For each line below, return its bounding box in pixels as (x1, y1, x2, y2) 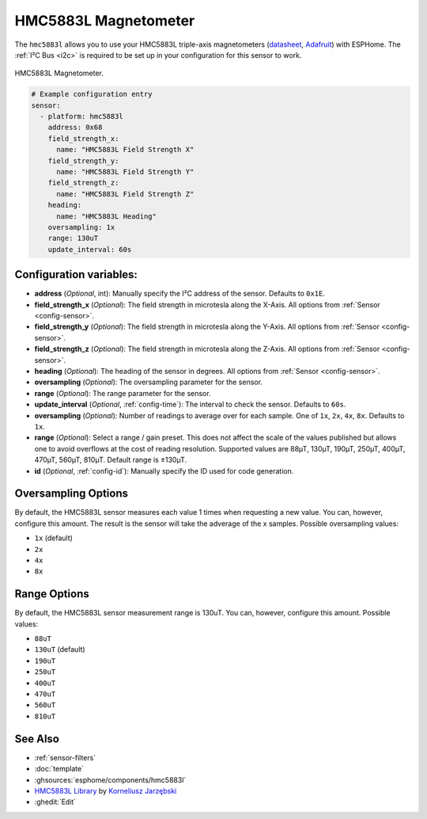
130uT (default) (34, 645, 86, 654)
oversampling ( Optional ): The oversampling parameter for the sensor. (34, 377, 263, 387)
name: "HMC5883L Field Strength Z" (56, 189, 195, 198)
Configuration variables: (14, 268, 138, 281)
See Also (14, 732, 59, 745)
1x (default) (34, 533, 73, 543)
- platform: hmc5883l (40, 112, 124, 121)
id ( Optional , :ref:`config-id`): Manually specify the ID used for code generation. (34, 466, 294, 475)
